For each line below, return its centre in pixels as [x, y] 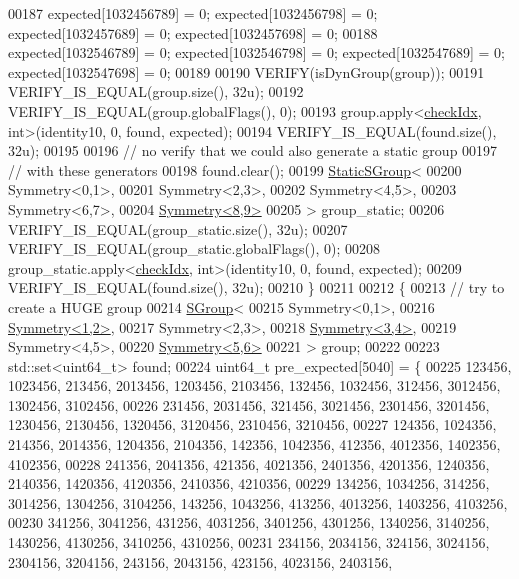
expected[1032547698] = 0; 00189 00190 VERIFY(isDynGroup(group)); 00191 [246, 71]
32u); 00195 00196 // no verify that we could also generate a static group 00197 [253, 150]
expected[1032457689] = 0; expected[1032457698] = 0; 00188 [193, 32]
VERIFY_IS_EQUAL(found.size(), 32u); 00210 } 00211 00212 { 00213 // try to [256, 287]
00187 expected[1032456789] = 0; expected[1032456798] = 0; [193, 13]
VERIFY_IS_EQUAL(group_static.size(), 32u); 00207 [178, 228]
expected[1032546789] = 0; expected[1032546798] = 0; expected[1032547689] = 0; [256, 52]
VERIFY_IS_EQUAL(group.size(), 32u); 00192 [156, 91]
